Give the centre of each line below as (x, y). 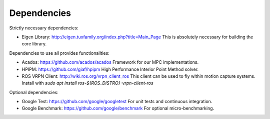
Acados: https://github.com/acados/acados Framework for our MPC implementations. (110, 62)
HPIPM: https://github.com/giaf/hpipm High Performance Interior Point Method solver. (110, 69)
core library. (34, 44)
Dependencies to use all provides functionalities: (59, 53)
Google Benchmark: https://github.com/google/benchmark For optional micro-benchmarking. (118, 108)
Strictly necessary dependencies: (44, 28)
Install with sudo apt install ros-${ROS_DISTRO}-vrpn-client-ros (87, 83)
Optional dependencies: (34, 92)
